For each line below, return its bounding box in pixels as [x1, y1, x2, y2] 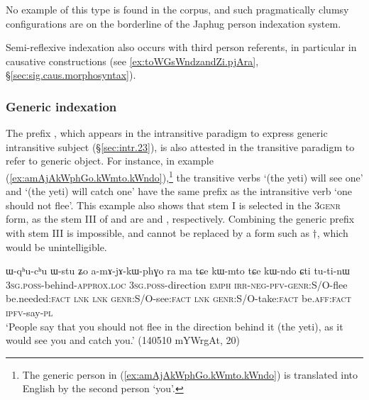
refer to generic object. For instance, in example [6, 153, 214, 168]
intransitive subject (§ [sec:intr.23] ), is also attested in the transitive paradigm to [6, 139, 355, 154]
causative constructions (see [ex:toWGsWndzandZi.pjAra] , [6, 53, 259, 68]
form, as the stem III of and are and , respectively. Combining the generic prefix [6, 211, 355, 226]
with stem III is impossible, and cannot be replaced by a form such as [6, 226, 309, 240]
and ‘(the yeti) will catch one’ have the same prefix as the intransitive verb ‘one [6, 184, 352, 199]
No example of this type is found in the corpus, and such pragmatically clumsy [6, 2, 349, 16]
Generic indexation [6, 97, 117, 115]
